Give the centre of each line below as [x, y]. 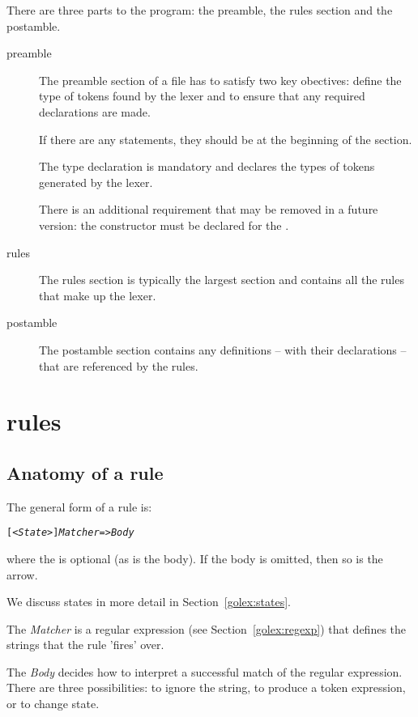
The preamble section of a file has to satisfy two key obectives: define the [220, 80]
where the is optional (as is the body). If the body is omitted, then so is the [195, 558]
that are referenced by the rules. [119, 365]
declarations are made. [95, 111]
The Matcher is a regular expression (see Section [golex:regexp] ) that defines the [207, 628]
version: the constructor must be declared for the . [164, 225]
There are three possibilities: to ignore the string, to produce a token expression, [206, 687]
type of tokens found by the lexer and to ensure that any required [202, 96]
